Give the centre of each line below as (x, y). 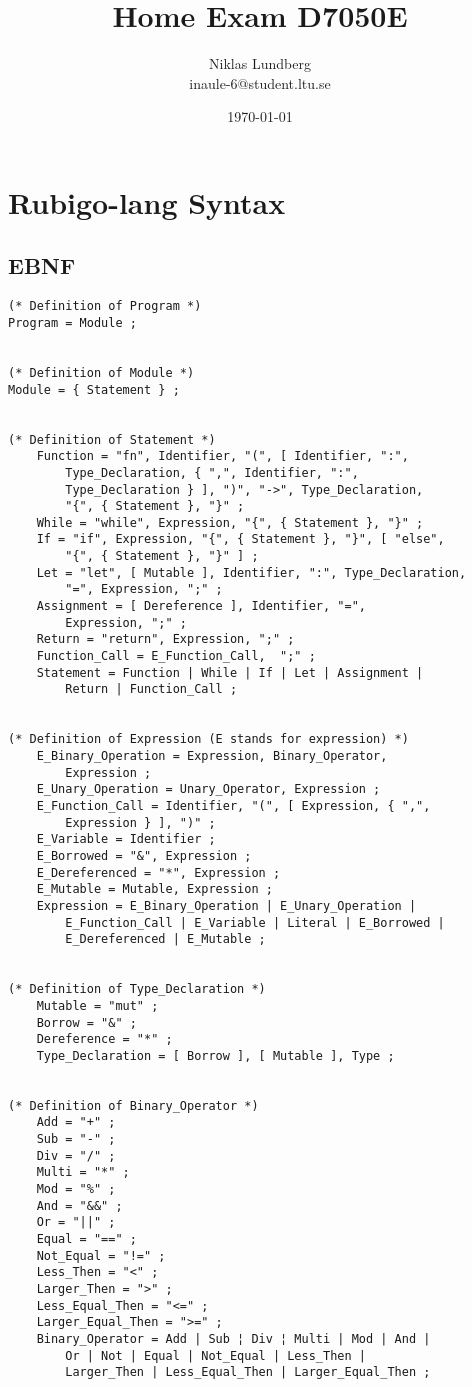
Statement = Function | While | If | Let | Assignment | (230, 672)
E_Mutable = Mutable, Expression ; (154, 889)
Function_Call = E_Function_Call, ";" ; (176, 656)
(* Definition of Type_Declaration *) (137, 989)
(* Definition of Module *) (101, 372)
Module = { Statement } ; (94, 389)
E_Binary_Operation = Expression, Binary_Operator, (212, 756)
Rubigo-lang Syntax (147, 201)
